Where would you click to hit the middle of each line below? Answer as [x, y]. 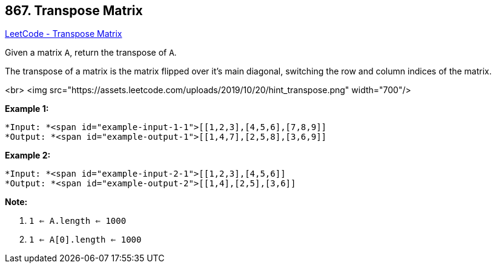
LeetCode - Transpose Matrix [64, 34]
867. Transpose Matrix [74, 11]
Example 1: [27, 109]
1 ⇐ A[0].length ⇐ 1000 [85, 240]
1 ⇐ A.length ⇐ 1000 [78, 221]
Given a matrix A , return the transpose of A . [91, 53]
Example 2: [28, 155]
